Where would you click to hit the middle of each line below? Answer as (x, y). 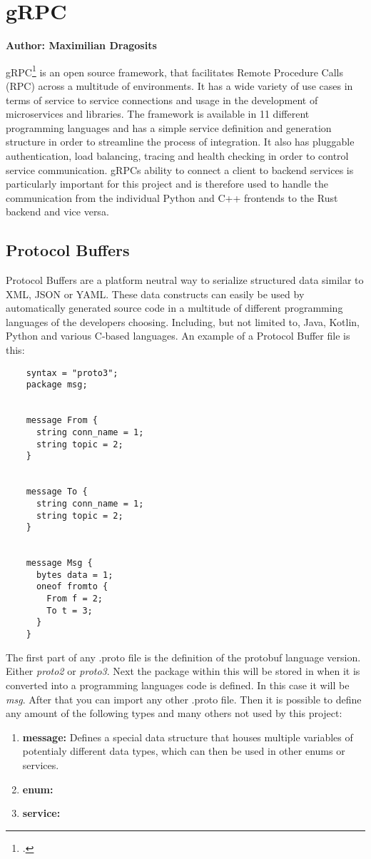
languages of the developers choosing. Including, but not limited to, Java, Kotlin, (183, 321)
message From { (62, 421)
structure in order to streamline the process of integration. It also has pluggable (180, 142)
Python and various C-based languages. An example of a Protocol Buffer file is (178, 336)
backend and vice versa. (57, 212)
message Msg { (59, 563)
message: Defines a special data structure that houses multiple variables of (188, 737)
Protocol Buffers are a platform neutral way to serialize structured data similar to (185, 280)
